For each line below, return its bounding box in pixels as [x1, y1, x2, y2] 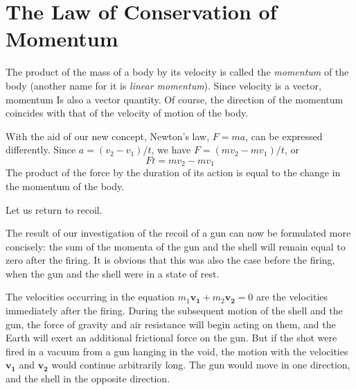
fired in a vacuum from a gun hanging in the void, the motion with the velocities [6, 344, 348, 358]
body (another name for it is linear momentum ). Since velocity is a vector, [6, 78, 321, 92]
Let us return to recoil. [6, 202, 103, 217]
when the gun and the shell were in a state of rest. [6, 266, 220, 280]
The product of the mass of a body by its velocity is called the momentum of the [6, 65, 349, 79]
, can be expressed [245, 128, 323, 143]
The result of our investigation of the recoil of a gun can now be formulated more [6, 226, 351, 240]
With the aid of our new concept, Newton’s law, [6, 128, 210, 143]
